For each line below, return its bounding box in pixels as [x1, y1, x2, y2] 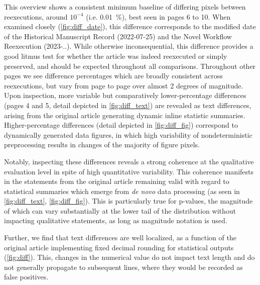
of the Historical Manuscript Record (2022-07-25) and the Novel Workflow [4, 31, 232, 41]
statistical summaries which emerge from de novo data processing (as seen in [4, 185, 240, 196]
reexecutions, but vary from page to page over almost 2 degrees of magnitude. [4, 80, 243, 90]
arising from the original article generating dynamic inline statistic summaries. [4, 110, 245, 120]
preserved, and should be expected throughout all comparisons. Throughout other [4, 60, 256, 71]
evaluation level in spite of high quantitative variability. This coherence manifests [4, 166, 254, 176]
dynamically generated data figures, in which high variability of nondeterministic [4, 129, 252, 140]
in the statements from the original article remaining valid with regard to [4, 176, 229, 186]
